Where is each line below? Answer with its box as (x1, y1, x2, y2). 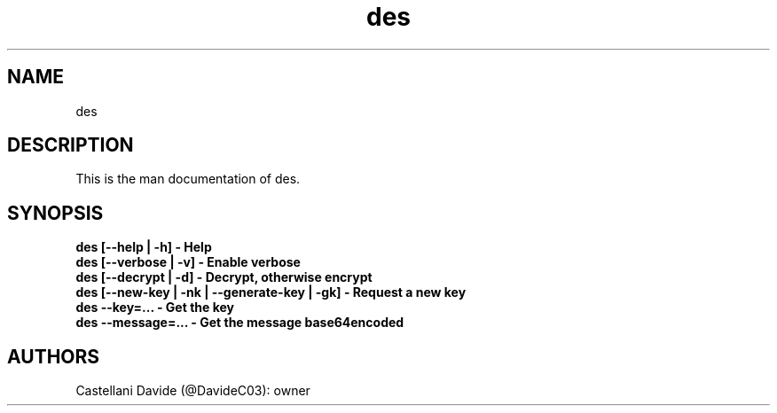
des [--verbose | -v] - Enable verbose (75, 254, 301, 270)
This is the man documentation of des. (75, 171, 301, 187)
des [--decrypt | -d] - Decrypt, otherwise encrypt (75, 269, 373, 285)
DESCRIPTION (7, 134, 134, 157)
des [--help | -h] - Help (75, 239, 212, 255)
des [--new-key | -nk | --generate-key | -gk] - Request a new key (75, 284, 467, 300)
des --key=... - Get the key (75, 300, 234, 316)
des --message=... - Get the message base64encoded (75, 315, 404, 331)
